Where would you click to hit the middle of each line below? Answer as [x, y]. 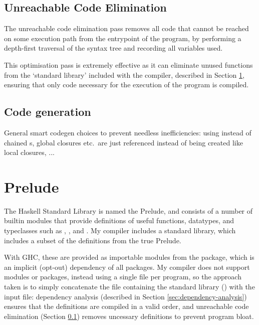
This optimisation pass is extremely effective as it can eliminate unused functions [128, 64]
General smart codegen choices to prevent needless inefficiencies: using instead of [128, 132]
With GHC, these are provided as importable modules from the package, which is [129, 257]
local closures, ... [29, 152]
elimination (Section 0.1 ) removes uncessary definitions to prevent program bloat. [129, 316]
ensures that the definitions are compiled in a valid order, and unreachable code [126, 306]
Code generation [48, 112]
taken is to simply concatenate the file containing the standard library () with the [129, 287]
